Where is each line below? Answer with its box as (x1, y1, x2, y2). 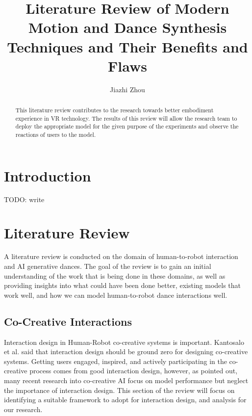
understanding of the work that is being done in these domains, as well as (4, 270, 226, 281)
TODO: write (4, 194, 45, 204)
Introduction (4, 165, 91, 185)
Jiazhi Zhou (110, 84, 145, 94)
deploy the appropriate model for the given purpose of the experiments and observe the (15, 122, 239, 130)
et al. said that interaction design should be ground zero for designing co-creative (4, 346, 248, 357)
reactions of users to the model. (15, 130, 96, 139)
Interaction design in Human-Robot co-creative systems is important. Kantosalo (4, 337, 244, 347)
